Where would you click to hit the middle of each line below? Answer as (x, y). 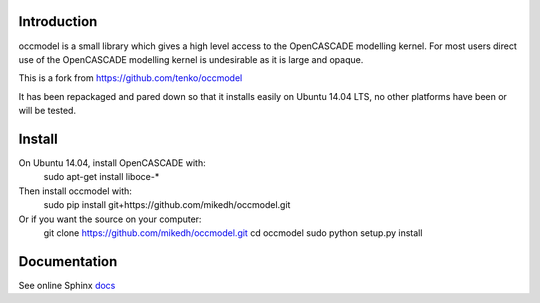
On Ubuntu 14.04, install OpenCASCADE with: (112, 162)
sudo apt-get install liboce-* (101, 177)
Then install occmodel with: (75, 191)
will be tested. (47, 111)
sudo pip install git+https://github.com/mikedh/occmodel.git (167, 205)
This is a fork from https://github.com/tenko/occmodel (130, 78)
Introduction (58, 21)
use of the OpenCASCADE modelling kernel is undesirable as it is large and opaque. (191, 59)
